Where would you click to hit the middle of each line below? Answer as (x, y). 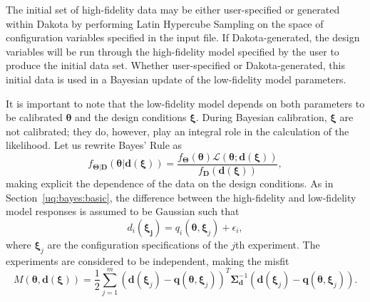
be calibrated (34, 117)
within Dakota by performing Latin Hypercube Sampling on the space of (165, 23)
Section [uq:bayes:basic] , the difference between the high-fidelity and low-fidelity (181, 197)
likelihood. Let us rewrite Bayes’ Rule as (94, 145)
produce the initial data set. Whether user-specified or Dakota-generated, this (175, 65)
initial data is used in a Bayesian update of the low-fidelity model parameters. (176, 79)
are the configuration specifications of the (138, 244)
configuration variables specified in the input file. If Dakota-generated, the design (183, 37)
